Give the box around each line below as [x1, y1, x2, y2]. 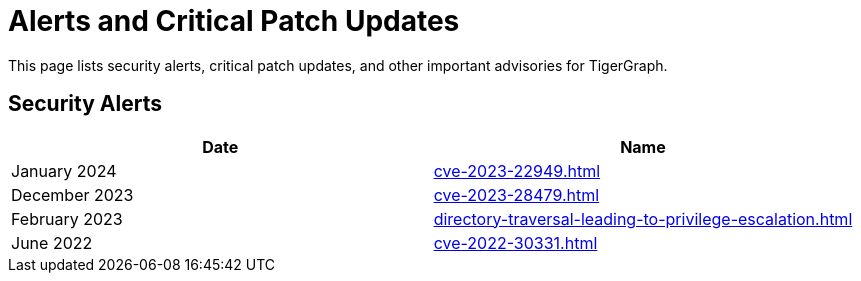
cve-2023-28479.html [433, 184, 600, 205]
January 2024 [11, 160, 117, 181]
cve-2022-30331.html [433, 232, 598, 253]
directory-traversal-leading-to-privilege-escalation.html [433, 208, 853, 229]
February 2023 [11, 208, 123, 229]
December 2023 [11, 184, 134, 205]
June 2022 [11, 232, 93, 253]
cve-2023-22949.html [433, 160, 601, 181]
